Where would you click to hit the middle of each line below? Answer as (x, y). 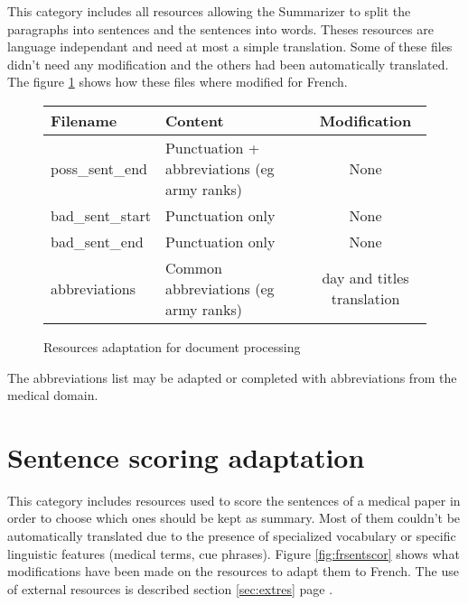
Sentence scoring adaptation (186, 456)
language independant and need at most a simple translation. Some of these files (230, 47)
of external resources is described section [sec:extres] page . (170, 588)
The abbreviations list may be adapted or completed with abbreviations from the (232, 377)
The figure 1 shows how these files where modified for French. (178, 82)
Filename (84, 120)
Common (194, 267)
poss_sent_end (99, 168)
